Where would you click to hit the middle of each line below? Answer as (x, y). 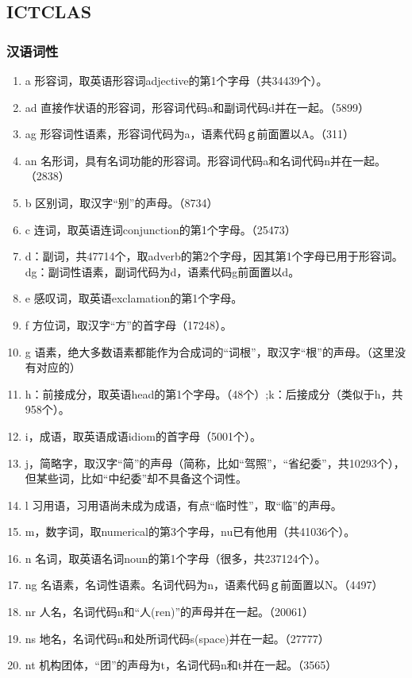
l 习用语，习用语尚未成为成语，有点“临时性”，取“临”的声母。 (183, 505)
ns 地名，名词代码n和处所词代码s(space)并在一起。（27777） (177, 638)
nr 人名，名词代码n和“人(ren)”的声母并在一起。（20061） (169, 612)
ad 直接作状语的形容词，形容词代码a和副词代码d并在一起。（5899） (197, 107)
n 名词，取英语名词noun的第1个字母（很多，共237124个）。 (175, 558)
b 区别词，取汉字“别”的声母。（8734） (121, 202)
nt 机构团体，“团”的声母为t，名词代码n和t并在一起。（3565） (181, 665)
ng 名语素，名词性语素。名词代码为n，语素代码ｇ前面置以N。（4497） (204, 585)
